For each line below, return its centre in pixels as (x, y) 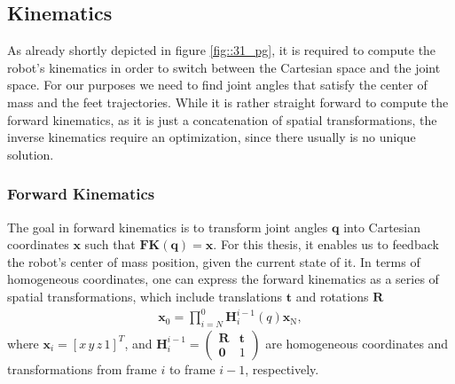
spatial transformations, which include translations (145, 296)
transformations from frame (82, 368)
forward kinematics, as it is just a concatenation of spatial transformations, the (222, 119)
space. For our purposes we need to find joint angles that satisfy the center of (217, 85)
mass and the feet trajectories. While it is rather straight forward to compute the (228, 102)
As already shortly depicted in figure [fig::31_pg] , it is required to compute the (222, 50)
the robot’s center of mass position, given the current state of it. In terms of (214, 261)
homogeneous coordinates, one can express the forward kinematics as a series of (223, 279)
